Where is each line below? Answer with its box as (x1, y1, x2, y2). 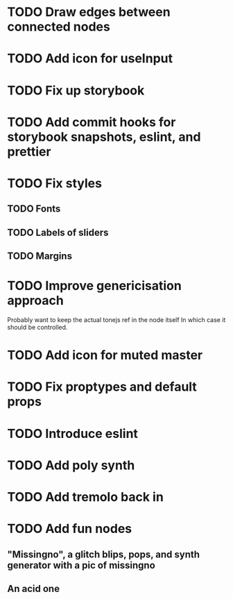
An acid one (7, 582, 60, 594)
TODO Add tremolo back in (7, 489, 164, 505)
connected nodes (7, 19, 111, 35)
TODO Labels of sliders (7, 226, 109, 238)
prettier (7, 144, 51, 160)
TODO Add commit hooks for (7, 114, 176, 130)
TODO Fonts (7, 203, 61, 215)
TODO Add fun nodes (7, 521, 132, 537)
